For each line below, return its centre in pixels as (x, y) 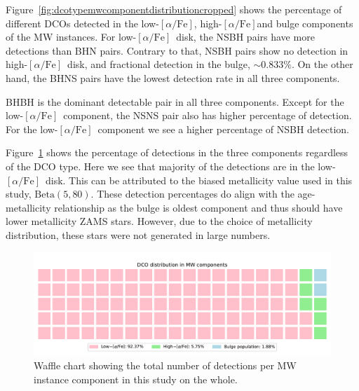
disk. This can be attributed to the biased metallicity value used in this (199, 180)
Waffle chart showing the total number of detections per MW (165, 365)
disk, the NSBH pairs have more (245, 37)
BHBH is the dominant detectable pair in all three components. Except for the (175, 101)
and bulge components (305, 23)
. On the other (322, 64)
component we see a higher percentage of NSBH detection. (223, 129)
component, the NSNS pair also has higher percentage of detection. (208, 115)
